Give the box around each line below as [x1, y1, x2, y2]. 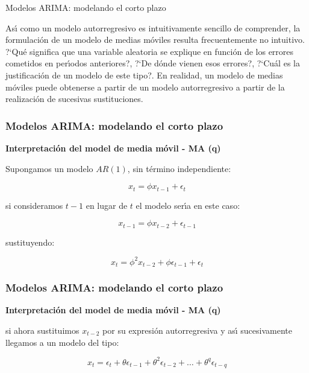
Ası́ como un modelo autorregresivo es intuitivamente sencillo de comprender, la [5, 21, 301, 34]
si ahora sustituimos [5, 324, 80, 337]
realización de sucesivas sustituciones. [5, 92, 143, 105]
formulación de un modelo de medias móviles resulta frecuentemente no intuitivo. [5, 33, 305, 46]
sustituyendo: [5, 235, 55, 248]
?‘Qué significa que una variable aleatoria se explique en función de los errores [5, 45, 294, 57]
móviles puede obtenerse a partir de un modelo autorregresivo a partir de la [5, 80, 285, 93]
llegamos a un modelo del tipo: [5, 336, 119, 348]
